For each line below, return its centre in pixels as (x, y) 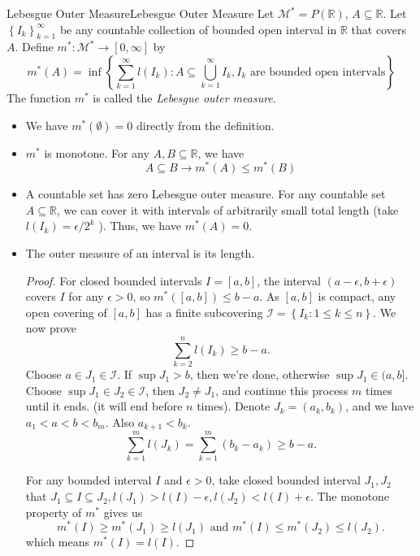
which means (58, 542)
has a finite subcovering (204, 312)
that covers (379, 29)
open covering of (66, 312)
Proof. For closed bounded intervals (114, 280)
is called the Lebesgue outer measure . (184, 97)
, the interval (289, 280)
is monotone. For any (97, 152)
